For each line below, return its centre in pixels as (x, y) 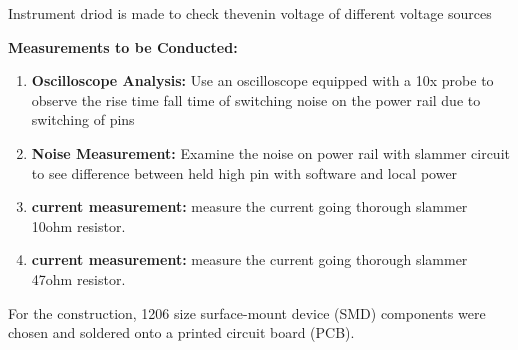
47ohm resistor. (78, 278)
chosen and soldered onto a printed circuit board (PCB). (181, 332)
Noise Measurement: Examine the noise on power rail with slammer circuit (270, 152)
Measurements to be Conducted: (123, 46)
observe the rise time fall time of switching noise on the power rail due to (256, 99)
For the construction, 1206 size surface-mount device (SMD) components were (247, 312)
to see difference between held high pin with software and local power (244, 172)
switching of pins (83, 119)
